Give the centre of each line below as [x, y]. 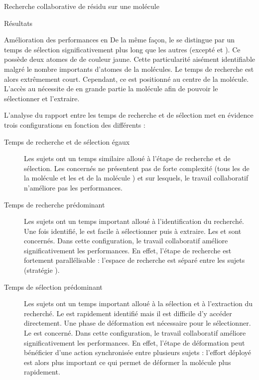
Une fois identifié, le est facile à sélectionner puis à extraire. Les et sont [133, 231]
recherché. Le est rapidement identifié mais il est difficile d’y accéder [128, 313]
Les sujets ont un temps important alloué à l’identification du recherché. [134, 221]
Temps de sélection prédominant [53, 286]
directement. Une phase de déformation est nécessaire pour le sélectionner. [137, 323]
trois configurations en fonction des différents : [75, 124]
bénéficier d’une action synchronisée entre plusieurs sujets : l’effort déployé [138, 352]
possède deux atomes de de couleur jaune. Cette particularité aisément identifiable [130, 59]
